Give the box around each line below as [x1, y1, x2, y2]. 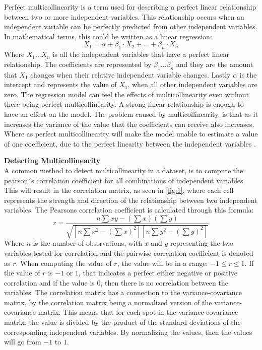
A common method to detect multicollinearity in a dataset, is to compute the [4, 165, 243, 175]
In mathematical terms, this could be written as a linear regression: [4, 31, 212, 41]
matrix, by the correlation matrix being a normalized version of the [4, 297, 212, 307]
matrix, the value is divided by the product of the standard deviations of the [4, 317, 241, 327]
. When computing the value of [16, 257, 112, 268]
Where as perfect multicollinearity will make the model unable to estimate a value [4, 128, 258, 139]
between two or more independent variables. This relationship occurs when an [4, 11, 244, 22]
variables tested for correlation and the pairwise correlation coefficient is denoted [4, 247, 253, 258]
